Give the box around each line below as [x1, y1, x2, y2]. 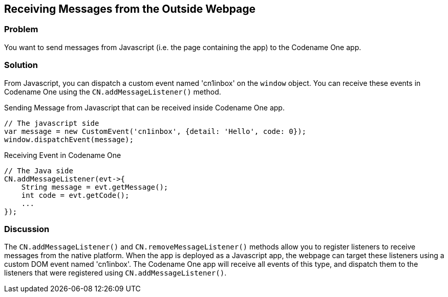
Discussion [4, 223, 50, 234]
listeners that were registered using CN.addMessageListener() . [4, 268, 227, 278]
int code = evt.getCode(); [21, 191, 130, 199]
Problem [4, 24, 38, 35]
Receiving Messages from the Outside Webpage [4, 3, 256, 15]
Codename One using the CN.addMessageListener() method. [4, 87, 221, 96]
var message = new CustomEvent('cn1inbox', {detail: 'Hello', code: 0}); [4, 127, 307, 135]
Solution [4, 60, 38, 71]
